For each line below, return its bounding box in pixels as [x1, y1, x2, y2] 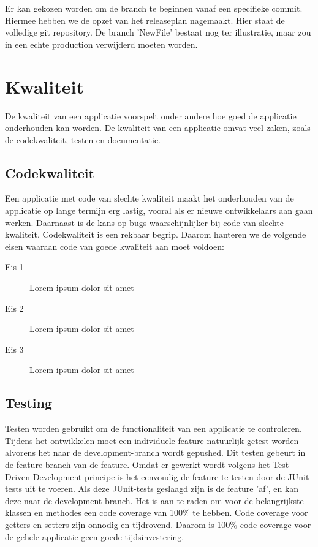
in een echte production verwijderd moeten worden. [5, 37, 198, 50]
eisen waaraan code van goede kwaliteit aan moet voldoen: [5, 240, 224, 252]
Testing [5, 393, 52, 412]
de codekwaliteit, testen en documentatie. [5, 133, 161, 146]
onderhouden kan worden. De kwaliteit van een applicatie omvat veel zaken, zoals [5, 121, 311, 134]
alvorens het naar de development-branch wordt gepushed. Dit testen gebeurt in [5, 446, 306, 459]
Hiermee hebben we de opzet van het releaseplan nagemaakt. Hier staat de [5, 13, 285, 26]
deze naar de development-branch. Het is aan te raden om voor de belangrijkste [5, 494, 304, 507]
